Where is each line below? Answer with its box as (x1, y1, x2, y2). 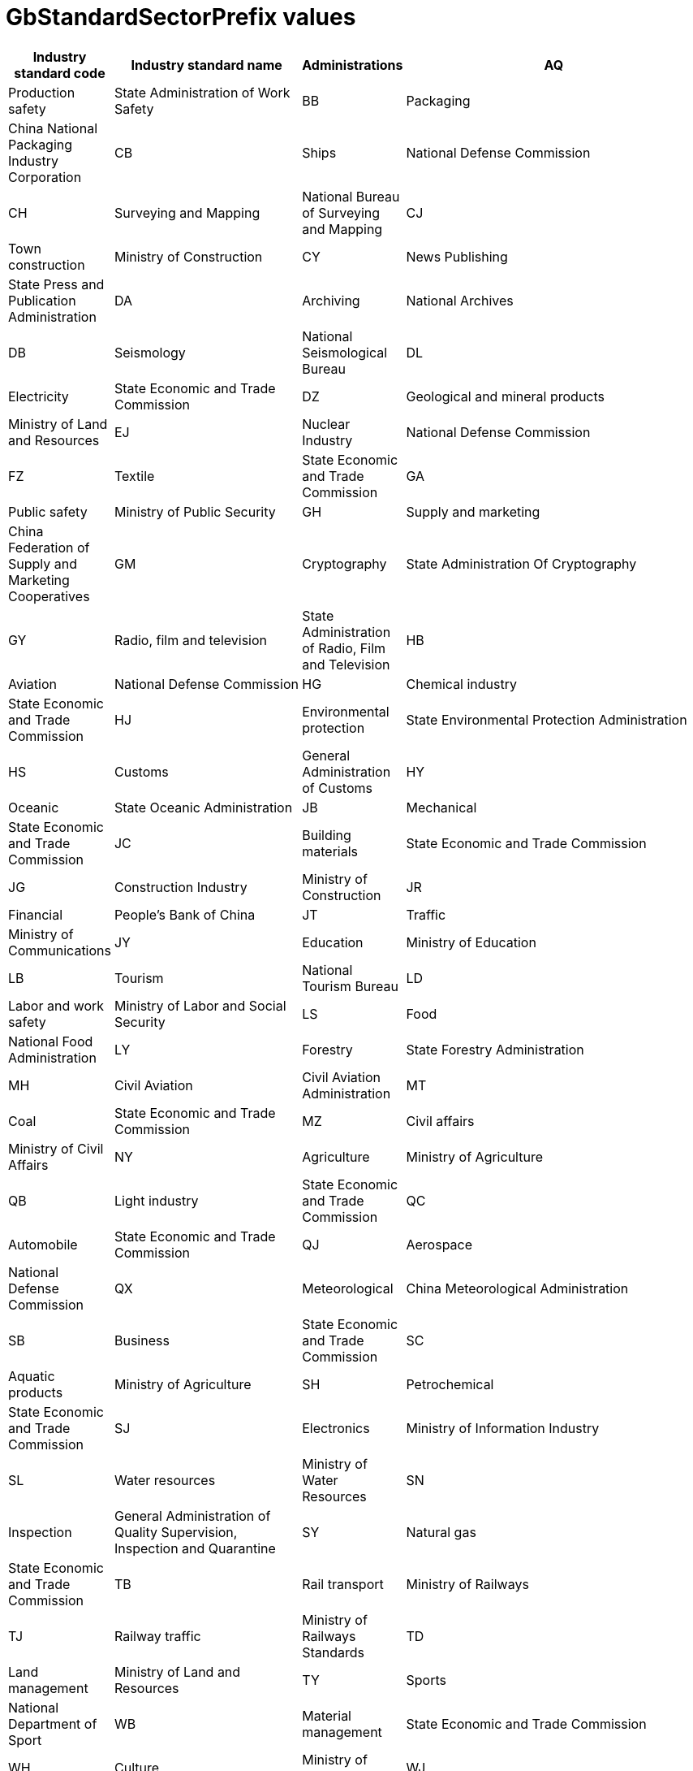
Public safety (8, 503, 88, 520)
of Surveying (302, 204, 381, 221)
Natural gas (406, 1523, 476, 1540)
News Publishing (406, 248, 508, 265)
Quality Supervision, (114, 1523, 238, 1540)
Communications (8, 942, 111, 959)
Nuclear (302, 415, 351, 432)
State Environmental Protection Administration (406, 711, 687, 728)
